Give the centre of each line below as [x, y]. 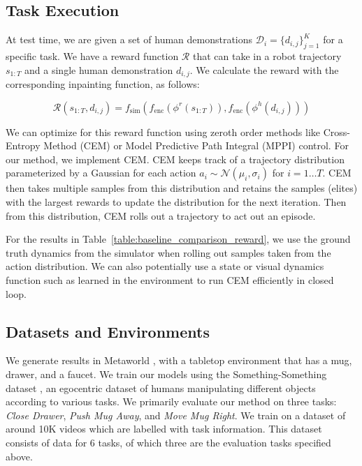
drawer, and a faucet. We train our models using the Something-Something [166, 374]
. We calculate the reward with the [264, 69]
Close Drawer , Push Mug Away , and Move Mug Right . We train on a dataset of [176, 415]
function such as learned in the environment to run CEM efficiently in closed [170, 279]
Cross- [336, 131]
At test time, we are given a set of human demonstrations [129, 39]
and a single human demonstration [99, 69]
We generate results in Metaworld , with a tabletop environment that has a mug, [179, 360]
